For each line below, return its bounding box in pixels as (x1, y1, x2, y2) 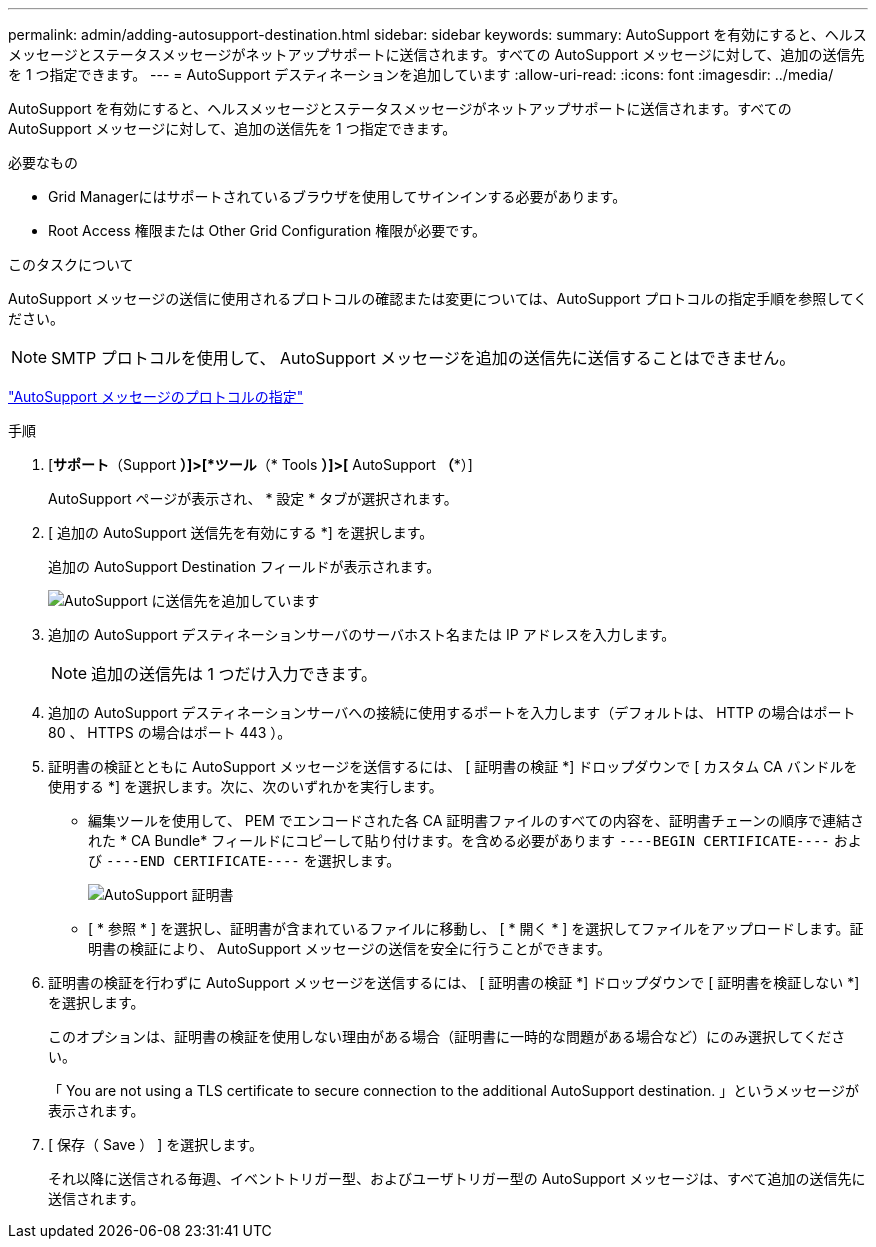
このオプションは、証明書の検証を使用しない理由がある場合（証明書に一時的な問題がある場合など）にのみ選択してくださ (48, 1028, 846, 1045)
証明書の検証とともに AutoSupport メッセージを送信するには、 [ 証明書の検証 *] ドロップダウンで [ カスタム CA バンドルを (48, 758, 858, 775)
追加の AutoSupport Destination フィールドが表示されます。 (48, 558, 441, 575)
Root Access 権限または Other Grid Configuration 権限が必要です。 (48, 222, 486, 239)
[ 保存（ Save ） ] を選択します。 (48, 1136, 263, 1153)
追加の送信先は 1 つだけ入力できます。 (91, 664, 377, 684)
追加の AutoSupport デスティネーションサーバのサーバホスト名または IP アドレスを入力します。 (48, 626, 676, 643)
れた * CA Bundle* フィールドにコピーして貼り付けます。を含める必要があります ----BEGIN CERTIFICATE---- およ (88, 832, 862, 849)
